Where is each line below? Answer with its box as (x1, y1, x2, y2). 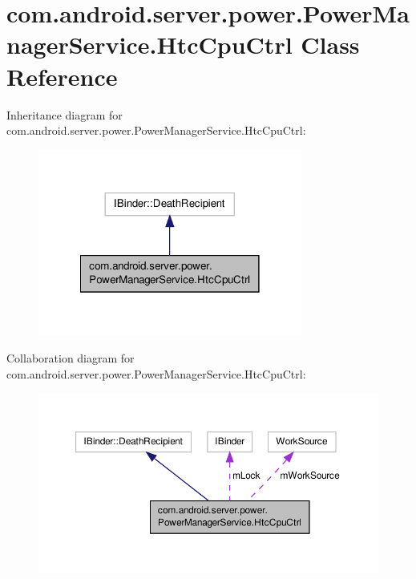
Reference (6, 59, 118, 92)
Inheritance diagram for (6, 106, 123, 123)
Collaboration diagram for (6, 350, 135, 366)
